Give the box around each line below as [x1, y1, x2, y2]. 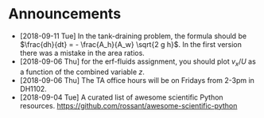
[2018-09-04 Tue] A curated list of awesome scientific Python [19, 92, 224, 102]
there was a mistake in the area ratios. [19, 48, 145, 57]
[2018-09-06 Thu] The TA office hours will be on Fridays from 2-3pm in [19, 75, 254, 85]
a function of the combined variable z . [19, 67, 146, 77]
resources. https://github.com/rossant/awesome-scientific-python [19, 100, 238, 110]
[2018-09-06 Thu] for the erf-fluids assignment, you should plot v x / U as [19, 57, 256, 68]
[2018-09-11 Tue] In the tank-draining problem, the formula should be [19, 31, 247, 41]
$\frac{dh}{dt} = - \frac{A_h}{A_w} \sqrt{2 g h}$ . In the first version [19, 39, 243, 49]
